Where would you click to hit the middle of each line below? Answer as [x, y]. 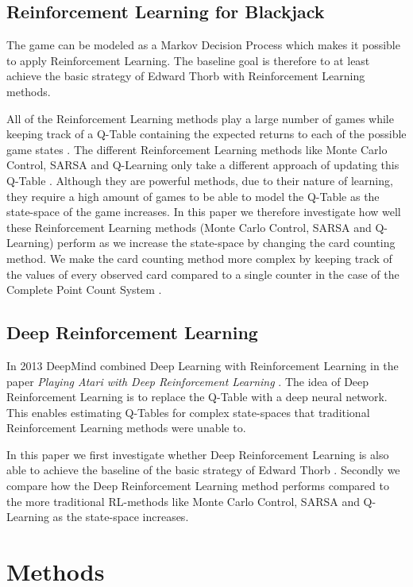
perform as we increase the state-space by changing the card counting [226, 243]
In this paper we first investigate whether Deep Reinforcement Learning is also [198, 454]
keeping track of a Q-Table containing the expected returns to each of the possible [206, 134]
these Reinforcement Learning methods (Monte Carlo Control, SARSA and [189, 227]
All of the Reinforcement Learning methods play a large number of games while [200, 118]
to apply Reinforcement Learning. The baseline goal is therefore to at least [188, 60]
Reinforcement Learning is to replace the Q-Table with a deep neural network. [197, 397]
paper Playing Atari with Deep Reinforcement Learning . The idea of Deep [188, 381]
